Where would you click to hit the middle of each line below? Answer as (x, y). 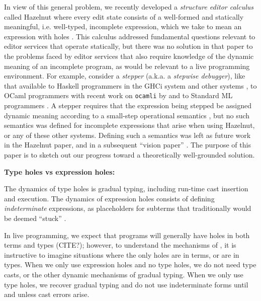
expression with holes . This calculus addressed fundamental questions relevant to (130, 36)
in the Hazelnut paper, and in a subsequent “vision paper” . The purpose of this (127, 145)
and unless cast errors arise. (47, 294)
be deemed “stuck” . (35, 218)
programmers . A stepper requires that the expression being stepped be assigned (128, 105)
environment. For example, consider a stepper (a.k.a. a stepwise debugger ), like (125, 76)
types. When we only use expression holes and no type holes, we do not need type (130, 265)
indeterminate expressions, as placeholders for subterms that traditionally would (128, 208)
